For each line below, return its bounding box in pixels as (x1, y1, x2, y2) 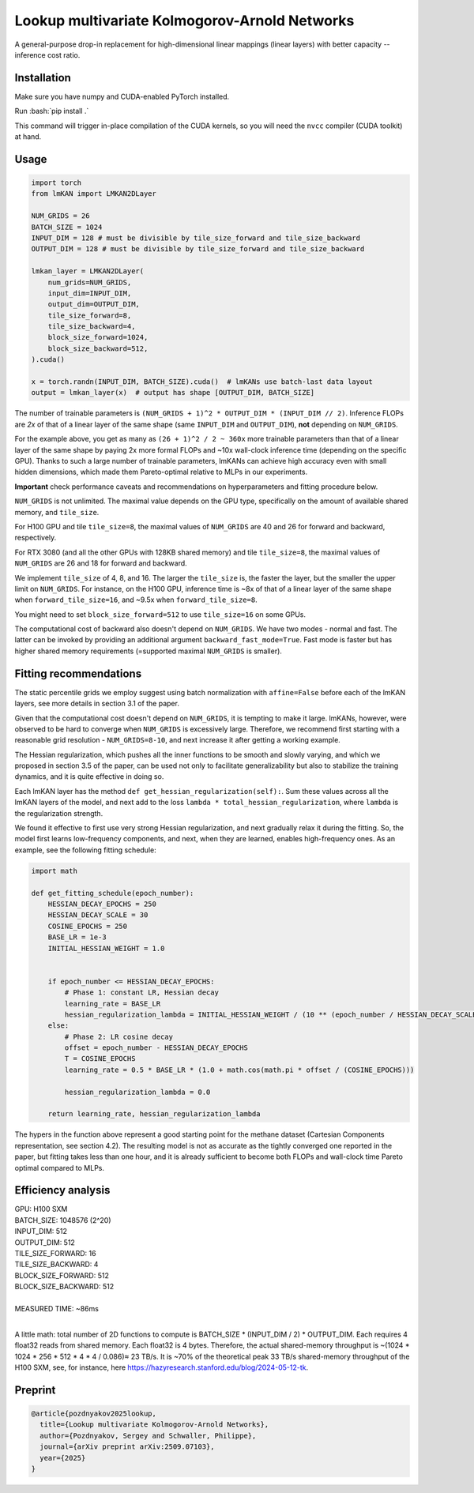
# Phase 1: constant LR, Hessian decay (64, 988, 219, 997)
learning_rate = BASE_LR (64, 999, 161, 1008)
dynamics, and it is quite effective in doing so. (14, 772, 164, 781)
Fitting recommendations (14, 667, 142, 680)
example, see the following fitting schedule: (14, 845, 157, 855)
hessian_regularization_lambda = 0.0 (64, 1087, 211, 1096)
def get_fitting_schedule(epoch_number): (31, 889, 194, 897)
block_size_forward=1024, (47, 333, 149, 342)
